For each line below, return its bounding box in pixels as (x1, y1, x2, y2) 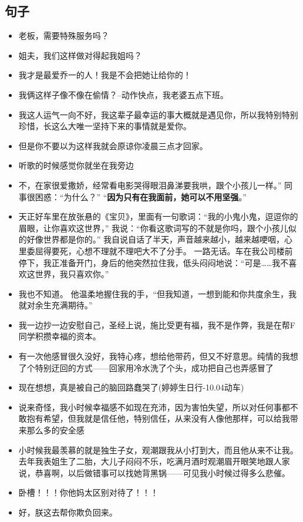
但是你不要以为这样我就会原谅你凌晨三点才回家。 (18, 139, 208, 151)
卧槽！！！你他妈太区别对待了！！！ (18, 486, 159, 499)
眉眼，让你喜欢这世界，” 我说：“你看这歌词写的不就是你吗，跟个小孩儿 (18, 221, 288, 234)
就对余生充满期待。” (18, 299, 93, 311)
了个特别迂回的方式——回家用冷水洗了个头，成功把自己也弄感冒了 (18, 361, 274, 373)
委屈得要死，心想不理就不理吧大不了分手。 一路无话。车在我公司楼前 (26, 244, 293, 257)
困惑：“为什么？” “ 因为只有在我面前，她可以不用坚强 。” (35, 190, 247, 203)
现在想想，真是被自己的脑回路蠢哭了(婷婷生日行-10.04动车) (18, 381, 244, 393)
